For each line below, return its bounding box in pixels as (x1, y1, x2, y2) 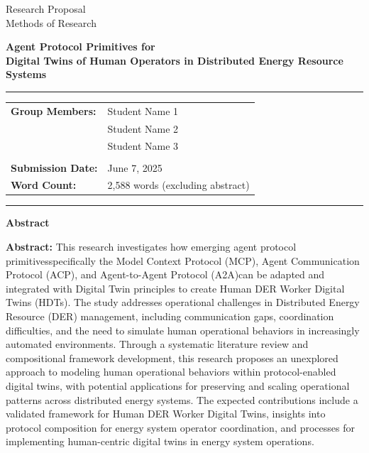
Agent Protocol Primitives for (6, 39, 155, 54)
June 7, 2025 (107, 160, 163, 175)
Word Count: (11, 178, 77, 192)
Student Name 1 (107, 103, 179, 118)
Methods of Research (6, 15, 97, 30)
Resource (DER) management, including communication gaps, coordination (6, 309, 334, 323)
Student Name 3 (107, 138, 179, 153)
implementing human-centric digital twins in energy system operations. (6, 434, 314, 449)
